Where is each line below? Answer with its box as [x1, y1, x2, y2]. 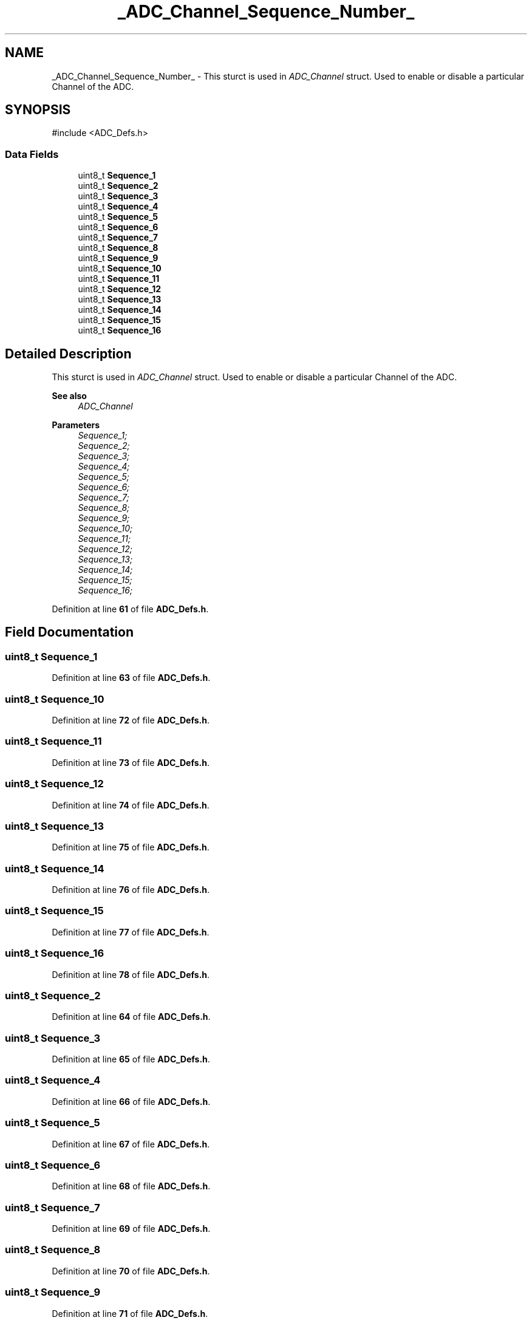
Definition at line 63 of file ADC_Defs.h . [52, 672, 211, 683]
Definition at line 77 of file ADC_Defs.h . [52, 926, 210, 937]
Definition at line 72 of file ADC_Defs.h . [52, 715, 210, 725]
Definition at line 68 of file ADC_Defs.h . [52, 1181, 211, 1192]
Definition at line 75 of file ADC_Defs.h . [52, 842, 210, 853]
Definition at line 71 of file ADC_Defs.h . [52, 1308, 208, 1319]
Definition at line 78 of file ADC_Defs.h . [52, 969, 210, 980]
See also [52, 391, 87, 402]
